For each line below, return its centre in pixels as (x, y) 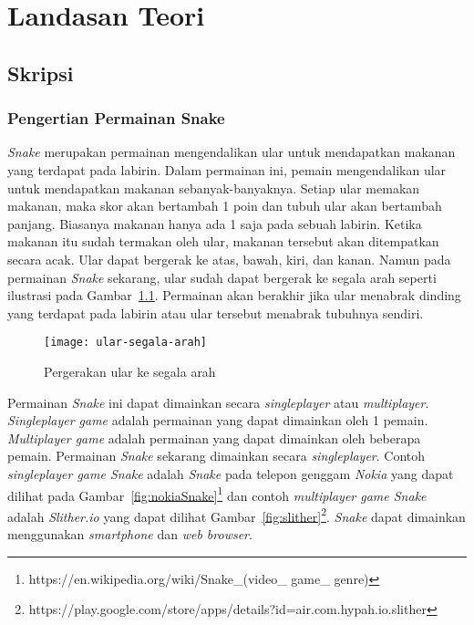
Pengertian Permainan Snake (116, 118)
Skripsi (41, 73)
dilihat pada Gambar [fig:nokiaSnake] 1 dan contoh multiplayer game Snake (217, 494)
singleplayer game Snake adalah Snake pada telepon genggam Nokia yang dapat (231, 473)
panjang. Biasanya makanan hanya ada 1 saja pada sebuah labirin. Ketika (215, 223)
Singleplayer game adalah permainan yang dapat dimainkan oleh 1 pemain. (218, 420)
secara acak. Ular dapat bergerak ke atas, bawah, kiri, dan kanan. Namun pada (229, 259)
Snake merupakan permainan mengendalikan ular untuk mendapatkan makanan (232, 152)
